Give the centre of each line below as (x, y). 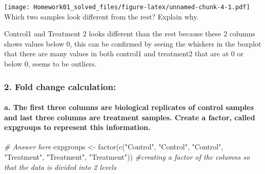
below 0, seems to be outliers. (50, 64)
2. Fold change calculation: (60, 86)
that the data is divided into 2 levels (60, 167)
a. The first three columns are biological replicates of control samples (129, 107)
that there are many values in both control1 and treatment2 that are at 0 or (124, 53)
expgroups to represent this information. (77, 127)
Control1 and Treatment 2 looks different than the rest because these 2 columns (130, 34)
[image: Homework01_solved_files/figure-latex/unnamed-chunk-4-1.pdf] (127, 7)
